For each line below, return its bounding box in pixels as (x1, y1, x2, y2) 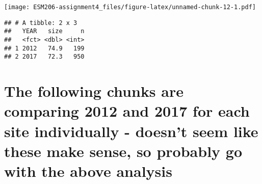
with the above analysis (4, 160, 172, 181)
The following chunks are (4, 81, 184, 101)
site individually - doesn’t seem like (4, 120, 258, 141)
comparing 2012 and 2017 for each (4, 100, 250, 121)
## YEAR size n (4, 28, 85, 35)
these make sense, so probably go (4, 140, 242, 161)
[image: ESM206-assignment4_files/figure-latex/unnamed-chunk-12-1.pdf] (4, 4, 256, 11)
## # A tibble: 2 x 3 (4, 19, 77, 27)
